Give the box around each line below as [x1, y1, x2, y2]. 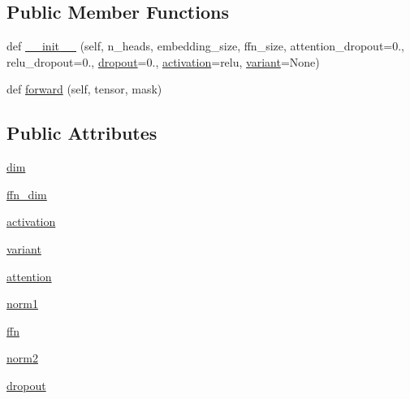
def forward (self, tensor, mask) [6, 80, 162, 98]
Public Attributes [6, 120, 158, 145]
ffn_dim [6, 185, 47, 202]
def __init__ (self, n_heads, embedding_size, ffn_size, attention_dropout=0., [6, 37, 405, 54]
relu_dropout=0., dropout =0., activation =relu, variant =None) [6, 53, 320, 70]
